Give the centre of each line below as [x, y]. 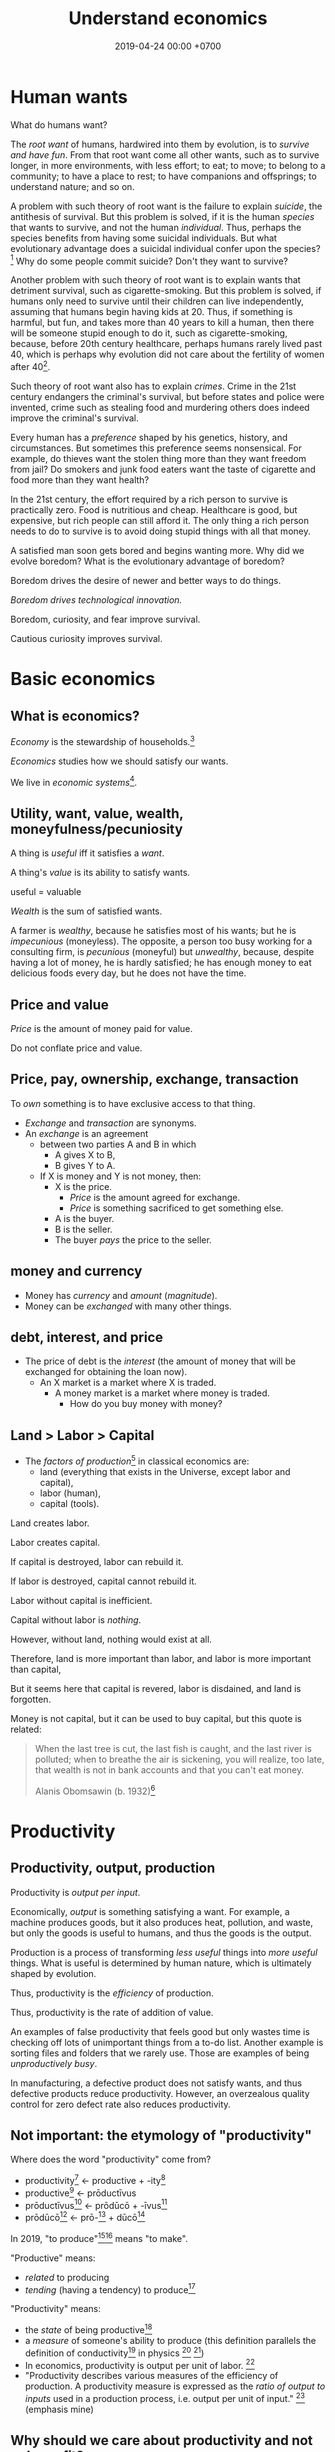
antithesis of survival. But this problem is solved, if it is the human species [162, 216]
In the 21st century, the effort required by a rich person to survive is [149, 499]
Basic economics [83, 679]
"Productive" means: [53, 2258]
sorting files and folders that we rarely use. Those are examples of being [160, 2053]
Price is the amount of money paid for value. [101, 1028]
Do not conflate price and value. [76, 1048]
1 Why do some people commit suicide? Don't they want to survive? [149, 260]
